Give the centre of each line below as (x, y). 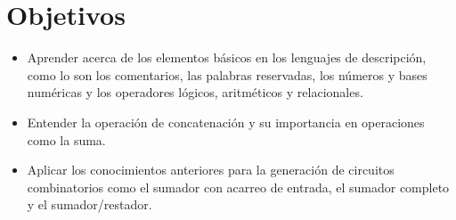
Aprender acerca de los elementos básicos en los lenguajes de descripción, (227, 57)
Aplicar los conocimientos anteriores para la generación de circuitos (211, 170)
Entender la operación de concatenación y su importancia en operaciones (226, 122)
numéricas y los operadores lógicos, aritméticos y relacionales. (195, 92)
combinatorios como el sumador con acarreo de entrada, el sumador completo (238, 187)
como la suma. (66, 139)
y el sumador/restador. (90, 204)
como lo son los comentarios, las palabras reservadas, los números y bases (227, 74)
